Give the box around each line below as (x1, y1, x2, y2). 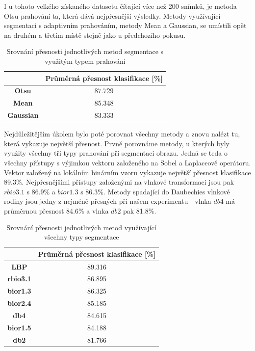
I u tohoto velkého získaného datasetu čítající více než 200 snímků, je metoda (4, 1, 237, 11)
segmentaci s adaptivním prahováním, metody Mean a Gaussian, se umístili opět (4, 20, 247, 30)
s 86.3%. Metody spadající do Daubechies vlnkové (80, 186, 230, 196)
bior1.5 (7, 322, 31, 332)
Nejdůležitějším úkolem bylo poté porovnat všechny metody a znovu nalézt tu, (4, 129, 240, 139)
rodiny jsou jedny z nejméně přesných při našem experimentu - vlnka (4, 196, 211, 206)
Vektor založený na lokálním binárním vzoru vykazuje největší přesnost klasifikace (4, 167, 251, 177)
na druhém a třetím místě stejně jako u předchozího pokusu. (4, 29, 186, 40)
